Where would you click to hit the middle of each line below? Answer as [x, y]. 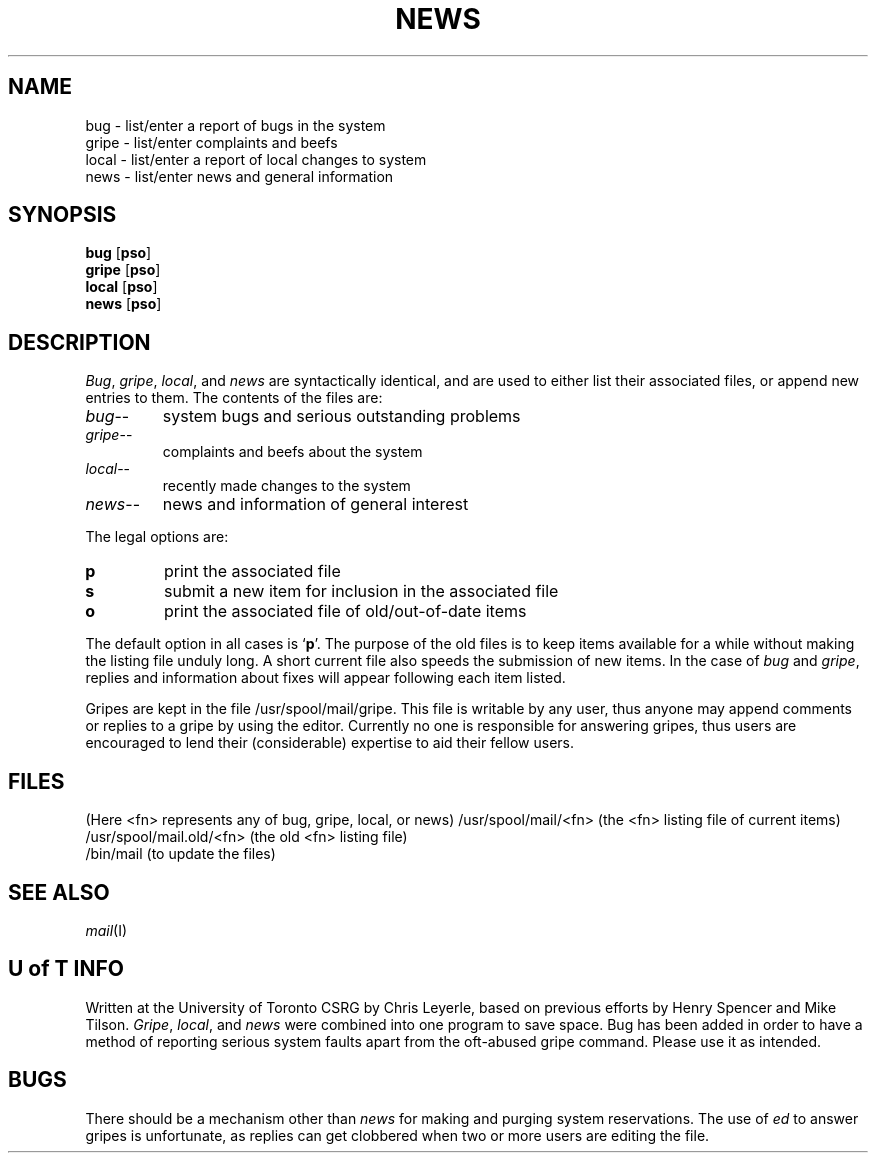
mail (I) [106, 930]
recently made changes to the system [286, 486]
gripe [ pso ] [123, 270]
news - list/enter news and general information [239, 176]
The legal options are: [157, 537]
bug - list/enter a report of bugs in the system [235, 125]
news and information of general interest [315, 504]
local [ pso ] [121, 287]
